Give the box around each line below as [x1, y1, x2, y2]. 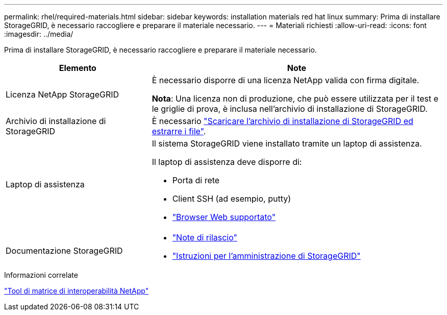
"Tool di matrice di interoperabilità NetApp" [4, 286, 149, 295]
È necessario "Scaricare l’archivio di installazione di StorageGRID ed [152, 116, 413, 126]
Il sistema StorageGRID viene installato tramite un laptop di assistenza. [152, 138, 422, 149]
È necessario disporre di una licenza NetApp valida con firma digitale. [152, 75, 419, 85]
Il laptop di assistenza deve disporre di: [152, 157, 302, 167]
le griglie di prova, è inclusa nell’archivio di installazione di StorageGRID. [152, 104, 428, 114]
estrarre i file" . [152, 126, 206, 136]
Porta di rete [172, 175, 220, 185]
